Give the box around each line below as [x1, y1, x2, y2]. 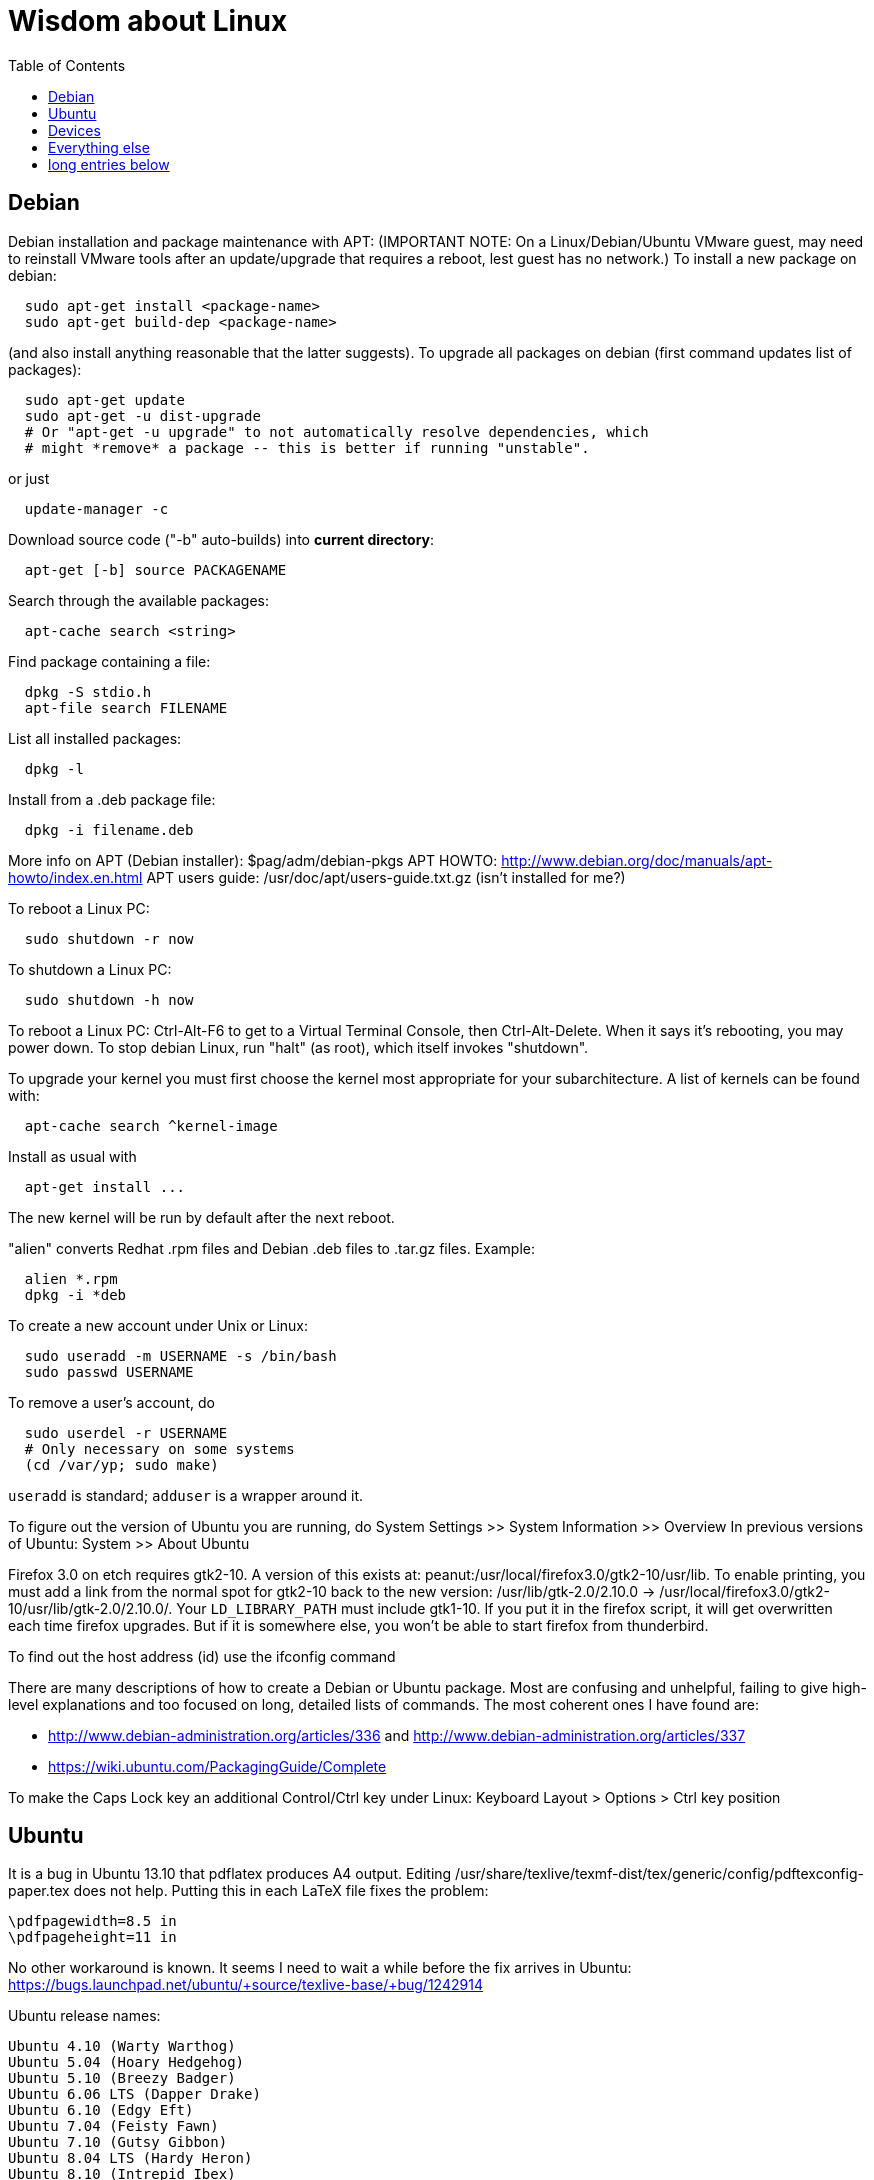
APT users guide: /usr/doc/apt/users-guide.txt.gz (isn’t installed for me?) [146, 868, 626, 886]
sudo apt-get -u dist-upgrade [24, 407, 261, 424]
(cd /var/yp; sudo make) [24, 1456, 219, 1473]
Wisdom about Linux [8, 4, 288, 38]
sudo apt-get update [24, 391, 186, 408]
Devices [48, 121, 101, 139]
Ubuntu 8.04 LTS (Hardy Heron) [8, 2150, 253, 2167]
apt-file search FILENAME [24, 699, 228, 716]
